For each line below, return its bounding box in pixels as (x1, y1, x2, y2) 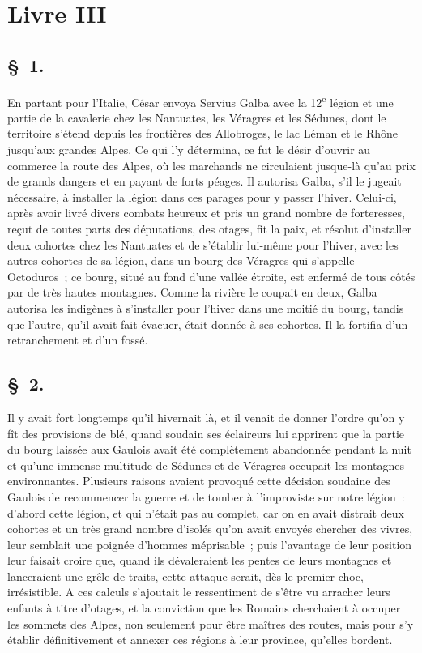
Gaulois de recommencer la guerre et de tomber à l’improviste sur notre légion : (7, 488, 405, 505)
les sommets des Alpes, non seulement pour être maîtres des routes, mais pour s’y (7, 615, 414, 632)
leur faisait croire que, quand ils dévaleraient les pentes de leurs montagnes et (7, 552, 392, 569)
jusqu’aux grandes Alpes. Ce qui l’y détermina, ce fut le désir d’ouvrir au (7, 141, 371, 158)
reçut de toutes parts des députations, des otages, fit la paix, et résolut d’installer (7, 220, 411, 237)
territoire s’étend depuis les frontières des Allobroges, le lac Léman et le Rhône (7, 125, 399, 142)
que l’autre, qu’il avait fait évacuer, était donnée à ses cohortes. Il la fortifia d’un (7, 315, 408, 332)
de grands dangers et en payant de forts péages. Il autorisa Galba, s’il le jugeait (7, 173, 402, 190)
